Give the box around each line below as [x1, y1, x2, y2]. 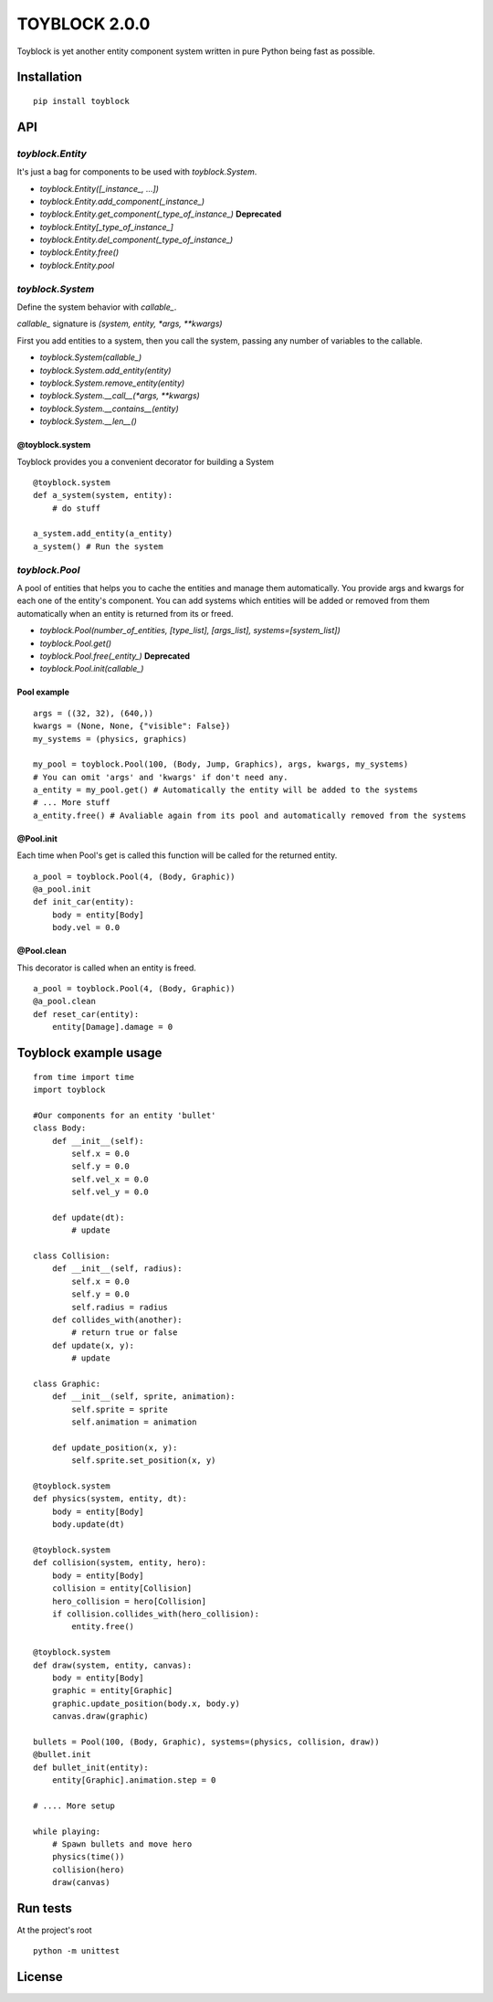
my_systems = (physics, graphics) [33, 734, 187, 744]
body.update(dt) [51, 1520, 125, 1530]
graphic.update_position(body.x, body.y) [51, 1698, 241, 1709]
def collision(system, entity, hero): [33, 1558, 207, 1568]
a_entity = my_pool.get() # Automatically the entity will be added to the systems [33, 785, 419, 795]
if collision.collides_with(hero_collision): [51, 1608, 260, 1619]
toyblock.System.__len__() [39, 416, 137, 427]
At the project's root [16, 1924, 92, 1936]
